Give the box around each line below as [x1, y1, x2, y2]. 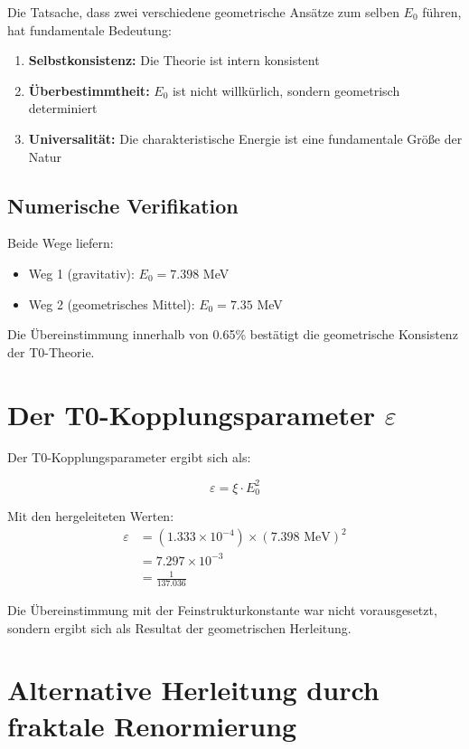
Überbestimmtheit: [28, 81, 150, 100]
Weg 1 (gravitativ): [28, 263, 135, 282]
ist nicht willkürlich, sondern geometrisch [172, 81, 400, 100]
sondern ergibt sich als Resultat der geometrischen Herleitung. [7, 618, 352, 637]
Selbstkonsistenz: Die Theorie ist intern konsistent [28, 51, 320, 70]
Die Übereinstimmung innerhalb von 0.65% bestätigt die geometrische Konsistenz [7, 325, 458, 344]
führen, [422, 3, 462, 21]
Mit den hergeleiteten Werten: [7, 507, 174, 525]
